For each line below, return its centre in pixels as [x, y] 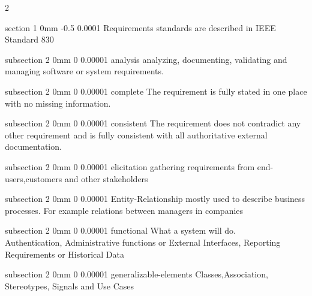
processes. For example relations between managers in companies [124, 210]
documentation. [33, 147]
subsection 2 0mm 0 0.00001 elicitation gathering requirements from [130, 166]
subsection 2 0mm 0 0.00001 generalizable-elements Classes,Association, [136, 274]
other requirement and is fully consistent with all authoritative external [136, 135]
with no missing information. [58, 103]
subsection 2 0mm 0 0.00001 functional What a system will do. [120, 230]
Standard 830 [29, 39]
